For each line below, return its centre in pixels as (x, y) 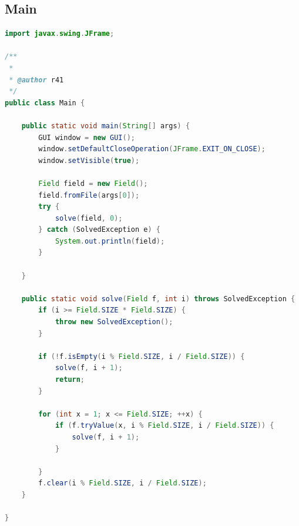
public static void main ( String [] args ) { (106, 126)
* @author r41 (36, 80)
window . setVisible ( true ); (89, 160)
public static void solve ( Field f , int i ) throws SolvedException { (158, 299)
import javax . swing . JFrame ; (60, 34)
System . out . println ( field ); (110, 241)
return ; (70, 380)
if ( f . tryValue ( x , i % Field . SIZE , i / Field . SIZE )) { (164, 426)
